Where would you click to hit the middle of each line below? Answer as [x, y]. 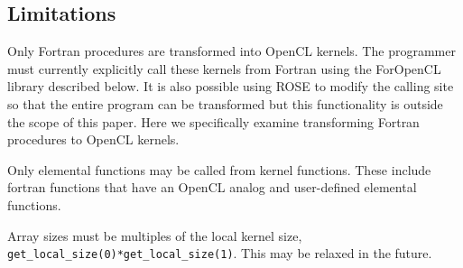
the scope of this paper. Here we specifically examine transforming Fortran [213, 121]
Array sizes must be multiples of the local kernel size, [155, 235]
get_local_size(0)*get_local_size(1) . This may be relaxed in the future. [220, 253]
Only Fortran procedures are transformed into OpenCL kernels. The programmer [231, 51]
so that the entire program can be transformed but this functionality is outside [225, 103]
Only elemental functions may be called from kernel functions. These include [219, 169]
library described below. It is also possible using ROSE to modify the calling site [231, 86]
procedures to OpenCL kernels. [93, 139]
